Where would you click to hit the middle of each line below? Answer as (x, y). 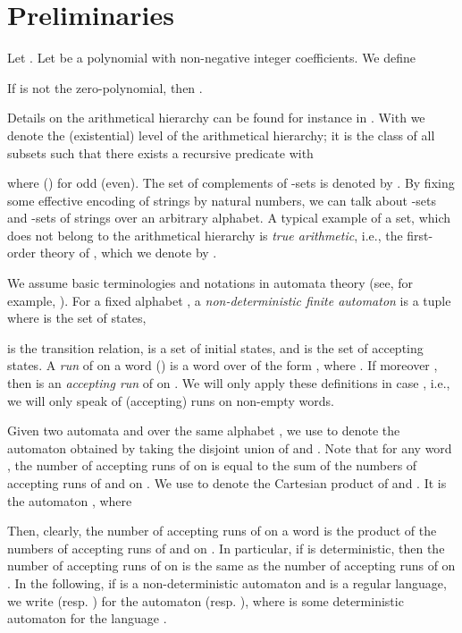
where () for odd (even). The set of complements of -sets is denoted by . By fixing (231, 183)
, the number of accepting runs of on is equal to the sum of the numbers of (212, 465)
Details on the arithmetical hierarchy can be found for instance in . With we (216, 118)
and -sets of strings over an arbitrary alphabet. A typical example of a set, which (229, 218)
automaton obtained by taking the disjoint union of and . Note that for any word (230, 447)
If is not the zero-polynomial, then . (105, 87)
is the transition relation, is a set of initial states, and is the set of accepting (215, 347)
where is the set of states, (77, 318)
